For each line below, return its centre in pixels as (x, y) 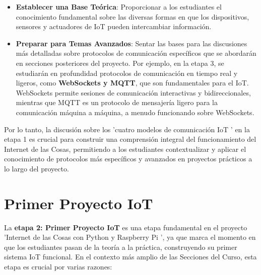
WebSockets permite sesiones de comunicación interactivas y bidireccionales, (133, 92)
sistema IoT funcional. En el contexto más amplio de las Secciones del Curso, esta (130, 257)
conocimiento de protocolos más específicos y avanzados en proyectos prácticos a (128, 159)
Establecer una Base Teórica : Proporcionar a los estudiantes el (119, 7)
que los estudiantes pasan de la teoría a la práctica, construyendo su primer (121, 247)
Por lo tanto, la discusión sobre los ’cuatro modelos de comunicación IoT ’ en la (127, 129)
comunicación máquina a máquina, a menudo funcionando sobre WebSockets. (135, 112)
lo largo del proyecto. (37, 168)
